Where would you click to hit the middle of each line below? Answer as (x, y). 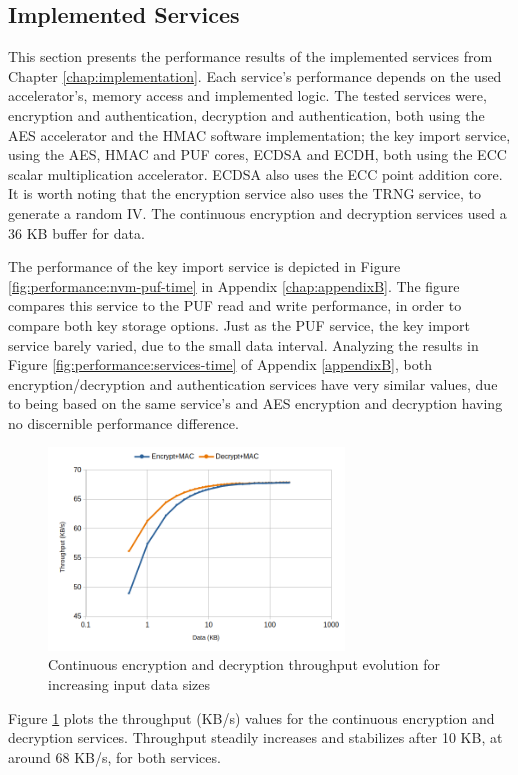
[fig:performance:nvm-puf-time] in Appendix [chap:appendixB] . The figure (234, 285)
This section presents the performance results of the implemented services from (250, 56)
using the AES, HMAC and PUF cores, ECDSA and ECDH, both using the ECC (257, 154)
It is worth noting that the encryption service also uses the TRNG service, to (244, 193)
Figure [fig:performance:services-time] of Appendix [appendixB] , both (220, 364)
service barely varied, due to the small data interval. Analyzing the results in (243, 344)
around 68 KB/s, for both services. (114, 756)
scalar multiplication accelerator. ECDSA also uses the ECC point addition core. (255, 173)
